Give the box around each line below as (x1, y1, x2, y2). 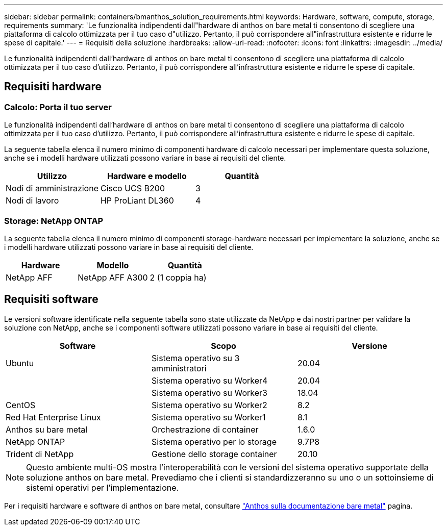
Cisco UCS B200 (100, 183, 165, 194)
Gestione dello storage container (151, 448, 277, 459)
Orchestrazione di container (151, 424, 259, 435)
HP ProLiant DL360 (100, 195, 174, 206)
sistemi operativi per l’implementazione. (26, 482, 179, 493)
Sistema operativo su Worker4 (151, 375, 268, 386)
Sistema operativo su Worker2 (151, 399, 267, 410)
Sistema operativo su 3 (151, 352, 240, 363)
